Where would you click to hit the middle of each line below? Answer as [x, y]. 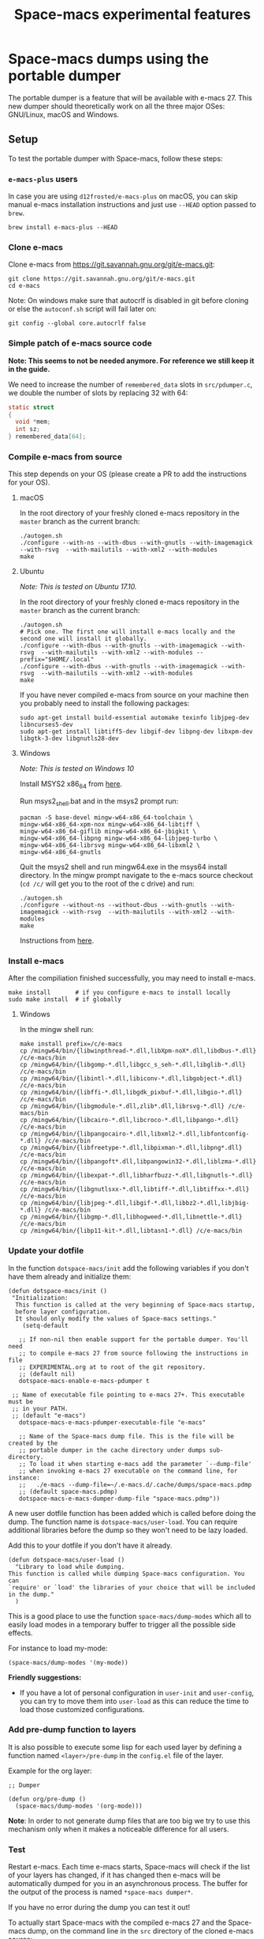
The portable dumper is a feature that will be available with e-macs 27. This [130, 97]
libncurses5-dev [46, 725]
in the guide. [29, 369]
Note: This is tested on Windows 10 [77, 769]
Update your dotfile [46, 1251]
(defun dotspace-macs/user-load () [67, 1559]
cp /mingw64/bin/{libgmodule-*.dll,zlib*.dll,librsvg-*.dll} [122, 1106]
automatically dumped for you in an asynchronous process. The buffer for [128, 1884]
